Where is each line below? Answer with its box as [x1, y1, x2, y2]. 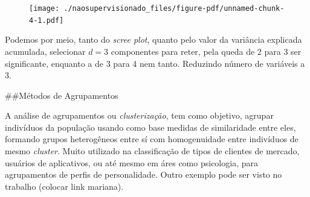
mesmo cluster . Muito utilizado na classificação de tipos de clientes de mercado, [5, 145, 300, 157]
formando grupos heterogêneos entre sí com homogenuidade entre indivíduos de [5, 133, 299, 145]
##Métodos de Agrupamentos [5, 89, 118, 101]
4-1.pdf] [29, 16, 64, 25]
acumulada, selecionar [5, 45, 86, 57]
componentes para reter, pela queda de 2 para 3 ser [111, 45, 302, 57]
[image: [29, 4, 60, 13]
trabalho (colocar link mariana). [5, 180, 124, 192]
